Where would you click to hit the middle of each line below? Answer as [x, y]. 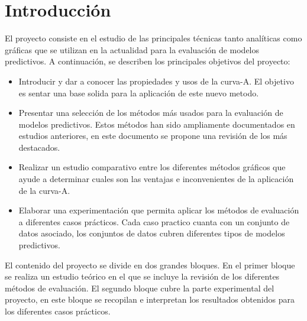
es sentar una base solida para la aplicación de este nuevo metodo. [139, 93]
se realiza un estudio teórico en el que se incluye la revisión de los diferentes [142, 276]
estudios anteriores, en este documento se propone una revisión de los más [153, 136]
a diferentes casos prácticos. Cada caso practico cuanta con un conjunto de [154, 221]
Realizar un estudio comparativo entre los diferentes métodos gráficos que [152, 167]
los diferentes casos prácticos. [58, 311]
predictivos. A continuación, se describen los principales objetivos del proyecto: [148, 61]
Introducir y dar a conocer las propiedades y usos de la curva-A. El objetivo [156, 81]
